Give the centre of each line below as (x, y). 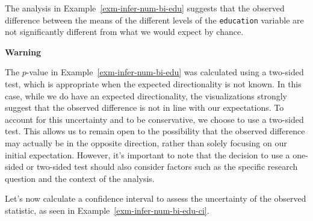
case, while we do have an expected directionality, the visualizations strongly (146, 95)
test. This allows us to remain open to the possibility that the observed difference (155, 131)
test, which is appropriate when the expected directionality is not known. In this (153, 84)
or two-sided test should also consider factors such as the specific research (162, 167)
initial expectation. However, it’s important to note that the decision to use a (147, 154)
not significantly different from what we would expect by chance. (124, 32)
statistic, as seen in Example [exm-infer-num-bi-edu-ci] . (107, 210)
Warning (23, 51)
